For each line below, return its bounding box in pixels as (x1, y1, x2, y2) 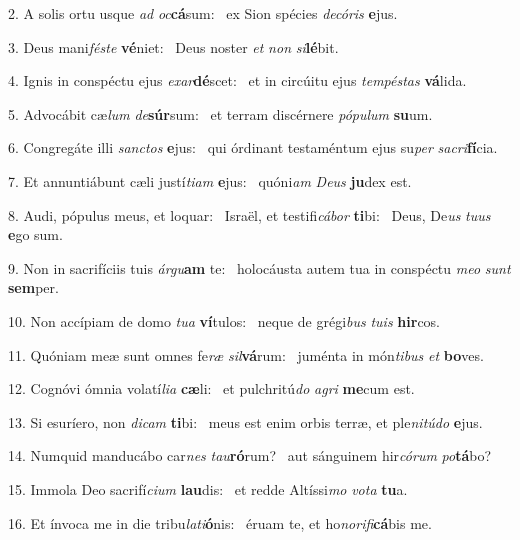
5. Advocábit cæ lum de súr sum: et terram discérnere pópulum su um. (8, 103, 433, 124)
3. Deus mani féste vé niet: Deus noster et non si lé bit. (8, 36, 339, 57)
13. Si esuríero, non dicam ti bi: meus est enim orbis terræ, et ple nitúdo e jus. (8, 411, 483, 432)
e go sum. (8, 224, 63, 245)
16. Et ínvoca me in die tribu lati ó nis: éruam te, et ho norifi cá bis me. (8, 512, 432, 533)
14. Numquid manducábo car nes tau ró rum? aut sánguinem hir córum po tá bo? (8, 445, 492, 466)
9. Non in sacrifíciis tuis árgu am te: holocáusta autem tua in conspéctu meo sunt (8, 257, 511, 278)
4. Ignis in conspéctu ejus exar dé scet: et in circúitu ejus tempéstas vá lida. (8, 70, 467, 91)
